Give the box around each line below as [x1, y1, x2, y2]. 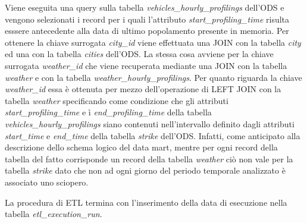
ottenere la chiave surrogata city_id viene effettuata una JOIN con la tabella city [5, 36, 301, 48]
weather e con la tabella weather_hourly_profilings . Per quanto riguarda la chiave [5, 71, 302, 83]
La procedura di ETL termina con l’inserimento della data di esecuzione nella [5, 196, 287, 208]
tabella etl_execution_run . [5, 208, 102, 220]
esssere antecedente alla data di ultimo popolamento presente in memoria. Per [5, 24, 289, 37]
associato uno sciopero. [5, 175, 89, 188]
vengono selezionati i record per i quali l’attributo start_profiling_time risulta [5, 12, 290, 25]
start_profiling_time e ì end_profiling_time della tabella [5, 106, 212, 118]
